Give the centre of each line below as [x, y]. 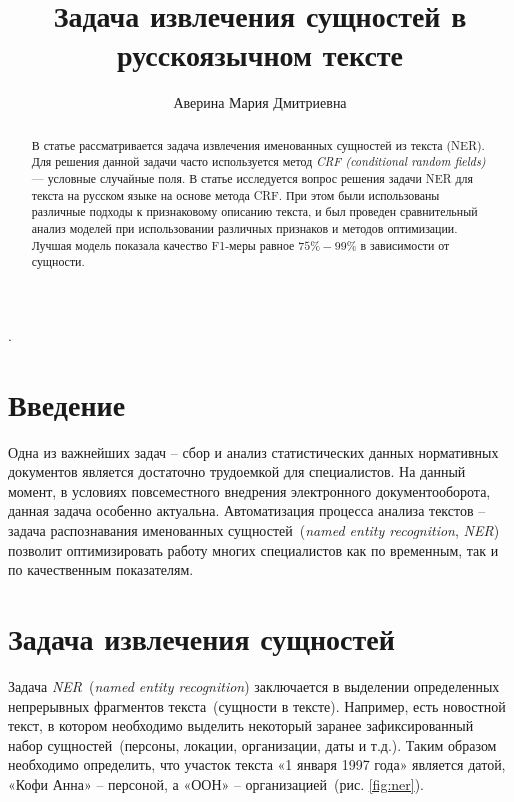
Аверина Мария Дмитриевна [260, 102]
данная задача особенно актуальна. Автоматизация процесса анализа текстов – [247, 510]
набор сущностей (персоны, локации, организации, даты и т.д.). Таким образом [252, 744]
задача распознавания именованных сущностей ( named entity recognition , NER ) [254, 530]
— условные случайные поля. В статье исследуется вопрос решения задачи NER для [252, 178]
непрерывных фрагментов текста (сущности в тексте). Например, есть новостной [257, 705]
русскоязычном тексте [260, 54]
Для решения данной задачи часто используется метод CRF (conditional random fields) [258, 161]
